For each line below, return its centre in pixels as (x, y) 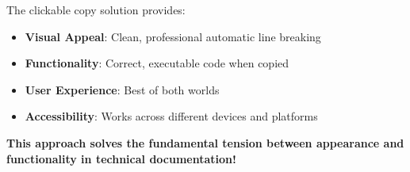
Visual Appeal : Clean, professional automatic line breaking (173, 36)
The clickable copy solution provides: (96, 10)
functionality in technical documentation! (121, 158)
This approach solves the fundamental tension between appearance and (205, 142)
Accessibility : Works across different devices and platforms (171, 116)
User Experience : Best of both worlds (122, 89)
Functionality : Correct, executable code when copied (157, 63)
